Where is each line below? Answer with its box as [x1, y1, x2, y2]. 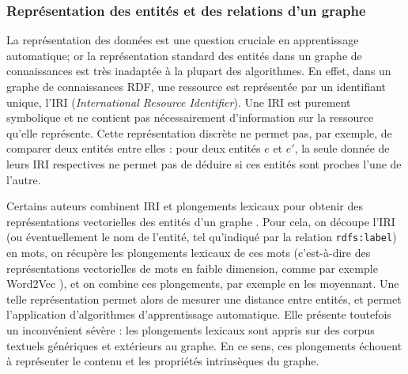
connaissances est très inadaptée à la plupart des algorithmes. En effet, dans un [6, 62, 391, 79]
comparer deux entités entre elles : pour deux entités [6, 140, 261, 157]
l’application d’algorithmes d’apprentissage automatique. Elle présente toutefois [6, 306, 391, 323]
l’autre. [6, 171, 41, 187]
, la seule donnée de [294, 140, 390, 157]
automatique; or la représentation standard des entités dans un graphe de [6, 47, 362, 63]
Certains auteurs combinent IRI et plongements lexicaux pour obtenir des [6, 198, 363, 214]
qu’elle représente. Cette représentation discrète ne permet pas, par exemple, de [6, 124, 392, 141]
